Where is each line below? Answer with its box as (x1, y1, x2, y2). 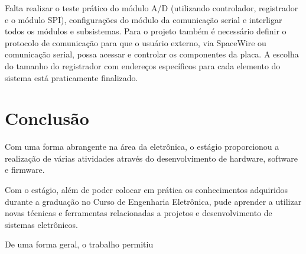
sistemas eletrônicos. (5, 218, 78, 230)
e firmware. (5, 163, 45, 176)
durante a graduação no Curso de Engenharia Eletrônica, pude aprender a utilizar (5, 195, 302, 207)
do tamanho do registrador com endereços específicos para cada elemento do (5, 59, 281, 72)
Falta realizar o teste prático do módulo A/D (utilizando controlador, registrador (5, 2, 298, 14)
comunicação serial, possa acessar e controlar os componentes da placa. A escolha (5, 48, 299, 60)
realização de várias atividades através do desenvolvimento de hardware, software (5, 152, 298, 164)
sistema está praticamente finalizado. (5, 71, 138, 83)
